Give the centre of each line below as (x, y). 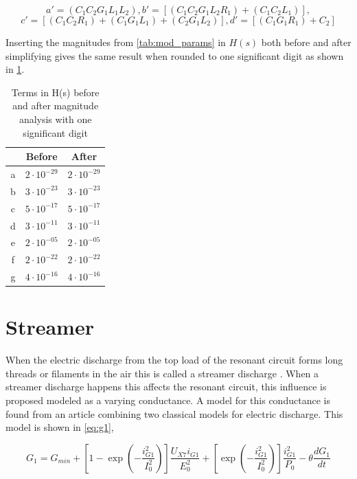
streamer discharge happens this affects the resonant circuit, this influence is (166, 387)
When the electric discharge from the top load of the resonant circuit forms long (174, 360)
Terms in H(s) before (55, 92)
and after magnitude (56, 105)
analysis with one (55, 119)
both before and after (306, 42)
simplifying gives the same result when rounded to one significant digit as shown (175, 55)
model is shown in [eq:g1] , (60, 427)
